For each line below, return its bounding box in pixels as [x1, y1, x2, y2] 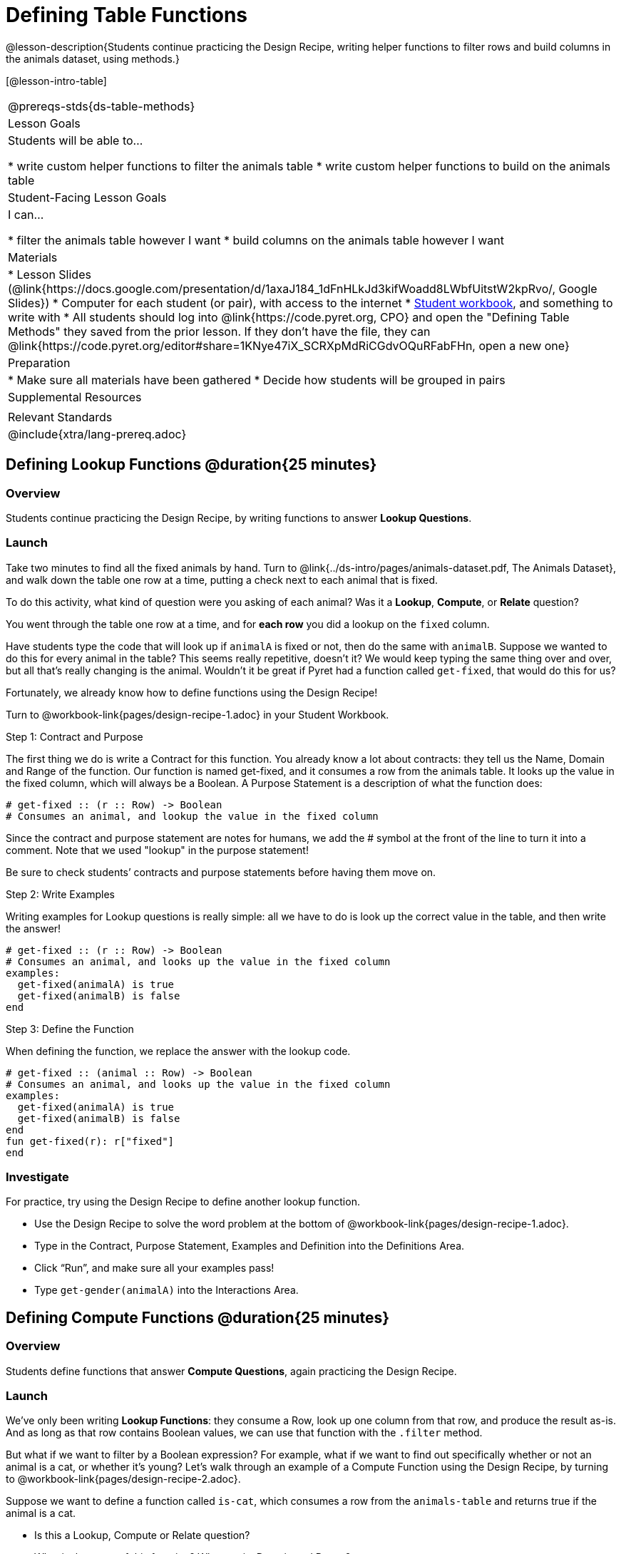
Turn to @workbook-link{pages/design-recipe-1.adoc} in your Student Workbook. [6, 708, 389, 721]
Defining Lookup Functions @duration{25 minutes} [6, 456, 377, 474]
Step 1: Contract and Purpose [6, 730, 143, 743]
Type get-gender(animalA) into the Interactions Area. [34, 1284, 299, 1297]
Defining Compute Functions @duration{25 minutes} [6, 1308, 390, 1327]
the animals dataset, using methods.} [6, 52, 180, 65]
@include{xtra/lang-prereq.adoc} [8, 426, 187, 441]
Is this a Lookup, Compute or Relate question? [34, 1529, 250, 1542]
